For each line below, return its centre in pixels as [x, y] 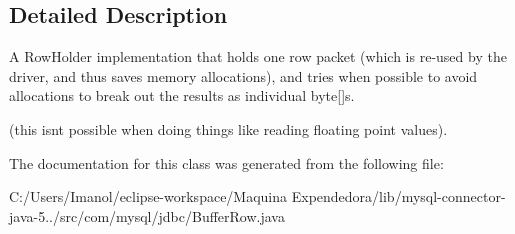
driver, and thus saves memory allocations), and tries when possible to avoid [243, 75]
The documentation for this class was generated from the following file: [226, 162]
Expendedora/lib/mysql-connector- [398, 196]
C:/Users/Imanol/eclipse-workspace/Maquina [148, 196]
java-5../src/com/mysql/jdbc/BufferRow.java [147, 215]
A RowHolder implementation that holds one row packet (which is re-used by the [258, 56]
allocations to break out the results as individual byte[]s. [182, 95]
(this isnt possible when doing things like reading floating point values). [228, 128]
